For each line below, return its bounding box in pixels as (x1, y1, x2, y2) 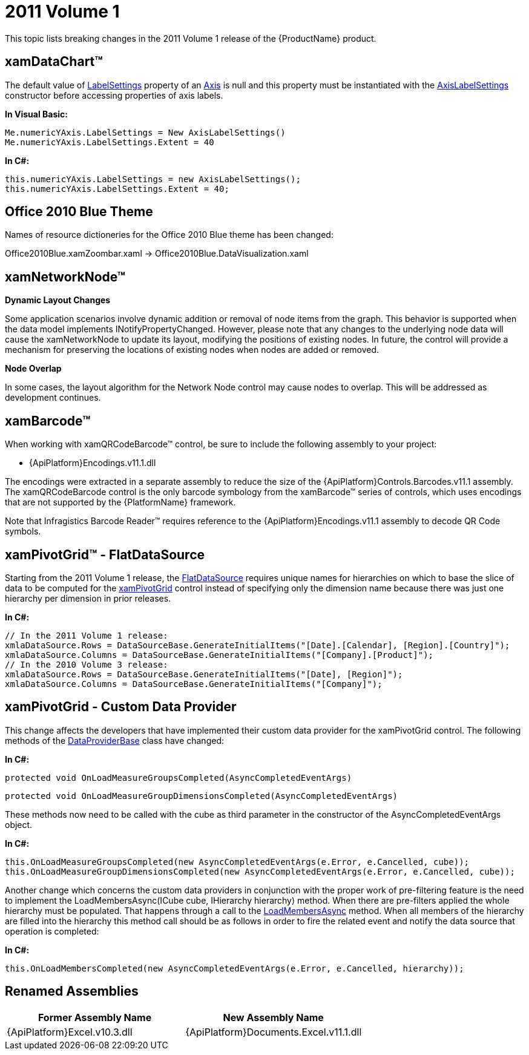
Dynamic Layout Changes (5, 295, 111, 306)
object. (5, 819, 33, 830)
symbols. (5, 526, 41, 537)
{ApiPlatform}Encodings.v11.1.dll (29, 458, 156, 468)
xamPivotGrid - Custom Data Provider (5, 699, 237, 715)
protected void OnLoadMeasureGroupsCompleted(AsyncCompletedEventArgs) (5, 772, 352, 783)
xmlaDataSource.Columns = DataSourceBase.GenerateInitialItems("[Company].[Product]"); (5, 649, 434, 660)
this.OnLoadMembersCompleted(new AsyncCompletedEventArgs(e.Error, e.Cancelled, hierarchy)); (5, 963, 464, 973)
